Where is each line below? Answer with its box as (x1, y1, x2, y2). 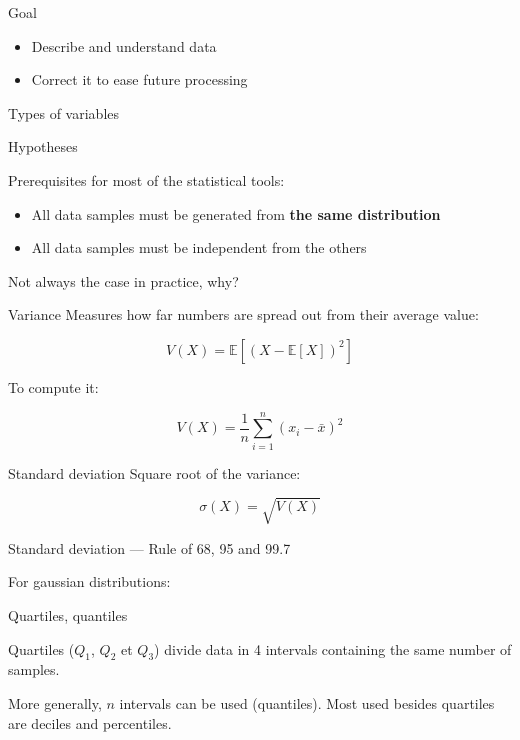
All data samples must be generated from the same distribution (31, 203, 441, 224)
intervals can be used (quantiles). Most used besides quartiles (119, 692, 495, 713)
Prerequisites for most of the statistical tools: (8, 169, 285, 190)
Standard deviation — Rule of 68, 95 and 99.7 (8, 537, 291, 558)
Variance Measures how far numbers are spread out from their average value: (8, 304, 479, 325)
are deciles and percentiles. (8, 712, 172, 733)
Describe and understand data (31, 35, 217, 56)
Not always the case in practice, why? (8, 270, 239, 291)
